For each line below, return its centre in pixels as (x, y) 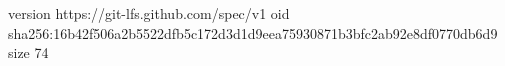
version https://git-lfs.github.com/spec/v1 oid (149, 13)
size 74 (28, 52)
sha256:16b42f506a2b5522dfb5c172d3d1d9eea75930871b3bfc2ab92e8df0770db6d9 (253, 32)
